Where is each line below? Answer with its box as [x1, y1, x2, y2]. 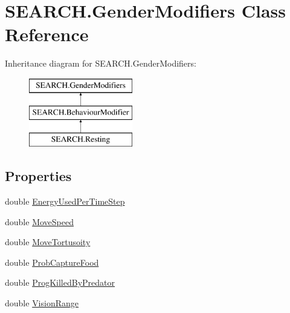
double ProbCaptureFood [5, 255, 99, 268]
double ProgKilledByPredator [5, 276, 115, 289]
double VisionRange [5, 297, 79, 309]
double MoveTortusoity [5, 236, 91, 248]
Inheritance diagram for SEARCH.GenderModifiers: [5, 57, 196, 70]
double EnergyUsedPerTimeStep [5, 195, 125, 208]
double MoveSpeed [5, 215, 74, 228]
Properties [5, 166, 72, 185]
